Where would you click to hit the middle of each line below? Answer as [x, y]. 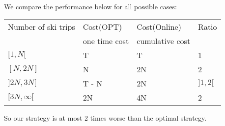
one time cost [106, 41]
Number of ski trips [42, 26]
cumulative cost [164, 41]
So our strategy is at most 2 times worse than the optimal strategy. [105, 117]
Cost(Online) [159, 26]
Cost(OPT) [102, 26]
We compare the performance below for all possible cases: [90, 6]
